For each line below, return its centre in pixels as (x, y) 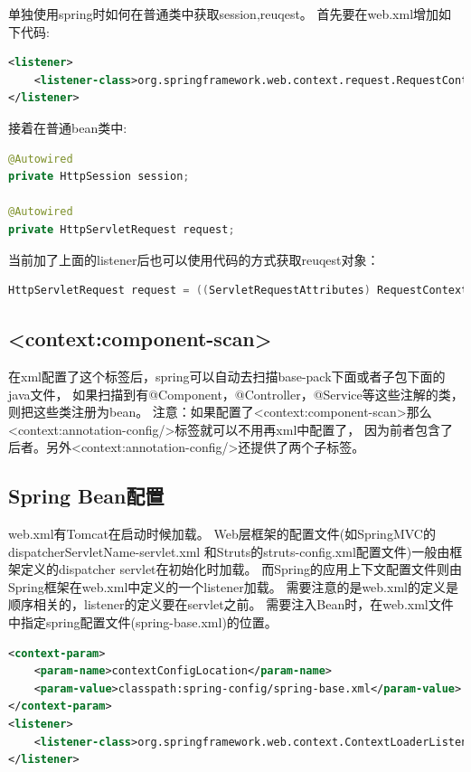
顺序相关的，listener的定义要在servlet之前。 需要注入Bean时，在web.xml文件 (231, 604)
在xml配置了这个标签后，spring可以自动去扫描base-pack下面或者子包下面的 (227, 376)
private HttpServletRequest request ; (122, 229)
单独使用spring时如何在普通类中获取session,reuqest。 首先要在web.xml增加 (224, 14)
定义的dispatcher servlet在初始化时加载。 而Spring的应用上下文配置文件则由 (241, 569)
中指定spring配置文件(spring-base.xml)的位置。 (143, 622)
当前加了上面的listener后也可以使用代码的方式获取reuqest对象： (194, 259)
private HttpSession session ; (99, 177)
